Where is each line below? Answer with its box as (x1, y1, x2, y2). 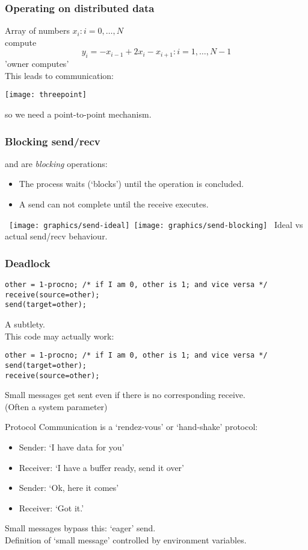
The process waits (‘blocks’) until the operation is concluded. (19, 177, 244, 190)
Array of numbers (5, 24, 70, 37)
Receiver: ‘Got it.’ (19, 501, 84, 514)
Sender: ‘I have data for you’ (19, 441, 125, 454)
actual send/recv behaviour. (5, 230, 108, 242)
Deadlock (5, 255, 51, 270)
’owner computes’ (5, 57, 69, 70)
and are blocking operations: (5, 157, 108, 169)
